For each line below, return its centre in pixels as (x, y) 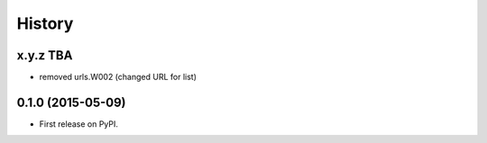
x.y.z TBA (45, 55)
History (45, 23)
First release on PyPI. (79, 124)
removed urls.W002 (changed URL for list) (118, 77)
